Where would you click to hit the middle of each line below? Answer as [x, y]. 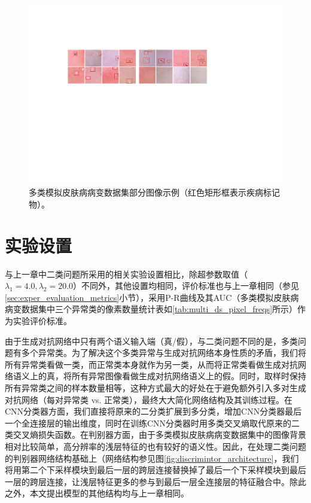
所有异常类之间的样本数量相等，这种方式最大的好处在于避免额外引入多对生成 [155, 388]
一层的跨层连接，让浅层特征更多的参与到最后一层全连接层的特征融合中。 [147, 481]
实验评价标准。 [42, 321]
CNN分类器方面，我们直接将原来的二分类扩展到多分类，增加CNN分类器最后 [153, 411]
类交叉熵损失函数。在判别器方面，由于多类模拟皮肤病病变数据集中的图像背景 [155, 435]
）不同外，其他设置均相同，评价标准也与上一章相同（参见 [186, 286]
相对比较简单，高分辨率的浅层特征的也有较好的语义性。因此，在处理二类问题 [155, 446]
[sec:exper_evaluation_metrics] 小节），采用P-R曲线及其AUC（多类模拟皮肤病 [152, 297]
